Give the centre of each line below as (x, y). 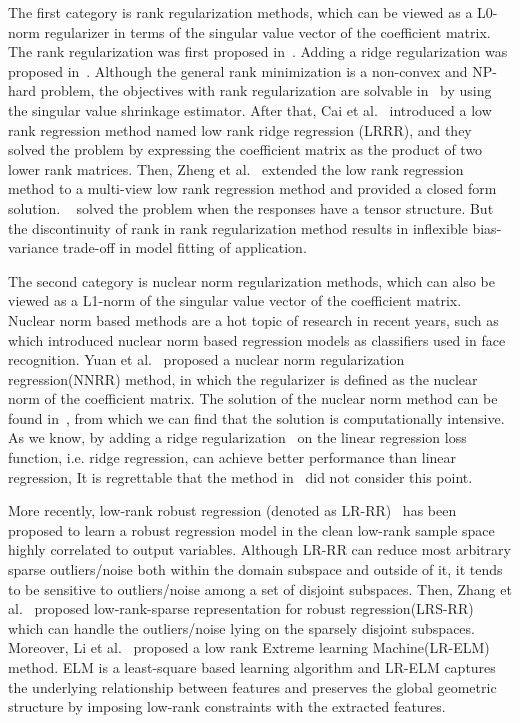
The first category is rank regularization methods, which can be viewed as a (240, 12)
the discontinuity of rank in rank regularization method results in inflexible (238, 227)
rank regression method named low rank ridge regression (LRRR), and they (240, 129)
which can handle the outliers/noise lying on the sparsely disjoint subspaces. (241, 627)
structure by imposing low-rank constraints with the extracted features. (227, 706)
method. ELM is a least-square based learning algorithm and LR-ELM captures (252, 667)
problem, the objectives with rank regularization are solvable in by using (266, 90)
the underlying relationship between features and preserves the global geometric (252, 686)
